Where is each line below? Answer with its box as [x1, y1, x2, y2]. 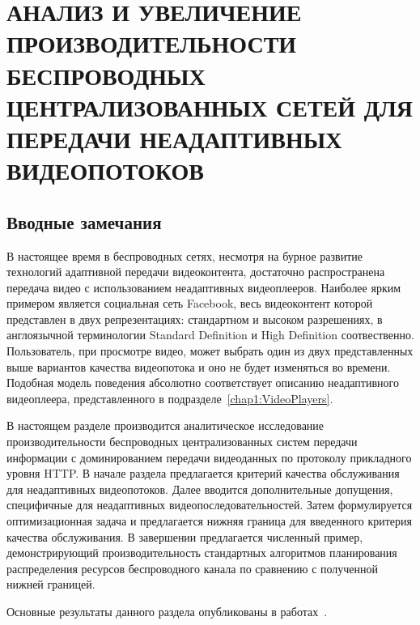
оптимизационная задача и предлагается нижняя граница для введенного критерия [6, 512, 413, 529]
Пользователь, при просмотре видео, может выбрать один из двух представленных [6, 342, 414, 359]
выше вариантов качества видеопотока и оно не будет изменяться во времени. [6, 358, 391, 375]
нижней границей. [6, 576, 95, 593]
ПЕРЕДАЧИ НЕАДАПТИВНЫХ [6, 121, 342, 155]
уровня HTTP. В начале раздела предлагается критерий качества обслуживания [6, 465, 400, 482]
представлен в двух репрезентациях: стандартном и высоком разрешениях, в [6, 310, 383, 327]
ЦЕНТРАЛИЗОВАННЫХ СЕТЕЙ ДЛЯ [6, 90, 414, 123]
